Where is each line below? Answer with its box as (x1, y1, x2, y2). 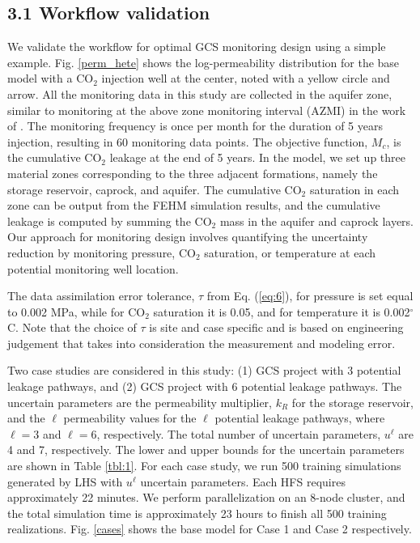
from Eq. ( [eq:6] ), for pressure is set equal (206, 287, 414, 304)
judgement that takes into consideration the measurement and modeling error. (7, 334, 396, 351)
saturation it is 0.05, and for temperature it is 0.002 (153, 303, 410, 320)
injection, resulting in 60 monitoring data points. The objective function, (7, 133, 368, 150)
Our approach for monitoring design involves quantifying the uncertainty (7, 228, 368, 245)
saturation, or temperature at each (204, 244, 376, 261)
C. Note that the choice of (7, 319, 137, 336)
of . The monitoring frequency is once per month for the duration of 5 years (7, 117, 383, 134)
